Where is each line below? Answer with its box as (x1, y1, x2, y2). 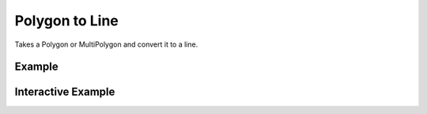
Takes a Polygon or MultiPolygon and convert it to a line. (14, 40, 198, 49)
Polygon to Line (14, 12, 119, 29)
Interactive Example (14, 85, 115, 99)
